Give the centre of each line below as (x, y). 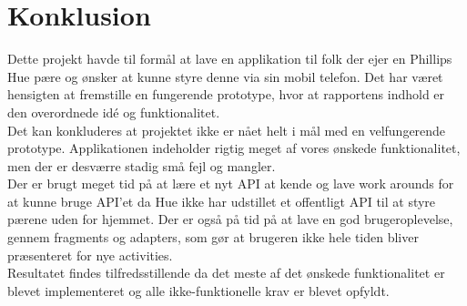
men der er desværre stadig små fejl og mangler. (142, 165)
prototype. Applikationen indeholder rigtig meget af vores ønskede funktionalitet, (234, 148)
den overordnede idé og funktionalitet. (114, 112)
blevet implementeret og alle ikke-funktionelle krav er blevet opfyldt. (198, 290)
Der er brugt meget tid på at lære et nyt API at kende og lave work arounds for (231, 184)
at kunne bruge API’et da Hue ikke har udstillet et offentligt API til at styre (222, 201)
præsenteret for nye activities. (90, 255)
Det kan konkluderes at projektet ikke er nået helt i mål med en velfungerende (227, 130)
